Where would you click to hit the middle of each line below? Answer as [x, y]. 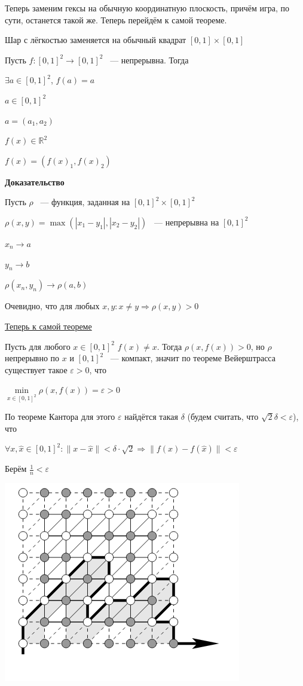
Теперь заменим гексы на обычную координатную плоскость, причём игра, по [147, 8]
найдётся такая [151, 417]
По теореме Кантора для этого [60, 417]
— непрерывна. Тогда [149, 60]
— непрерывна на [187, 222]
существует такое [36, 369]
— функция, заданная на [85, 202]
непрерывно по [32, 358]
